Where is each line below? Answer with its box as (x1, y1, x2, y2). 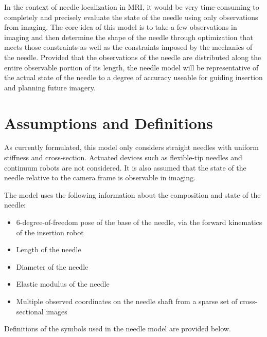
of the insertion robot (16, 227, 84, 237)
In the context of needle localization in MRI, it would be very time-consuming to (4, 2, 259, 12)
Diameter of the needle (16, 261, 88, 272)
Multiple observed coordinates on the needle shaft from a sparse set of (16, 296, 238, 306)
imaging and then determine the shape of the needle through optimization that (4, 31, 253, 42)
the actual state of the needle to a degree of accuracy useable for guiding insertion (4, 72, 263, 83)
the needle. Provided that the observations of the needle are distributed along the (4, 51, 261, 62)
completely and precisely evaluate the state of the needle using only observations (4, 11, 258, 22)
